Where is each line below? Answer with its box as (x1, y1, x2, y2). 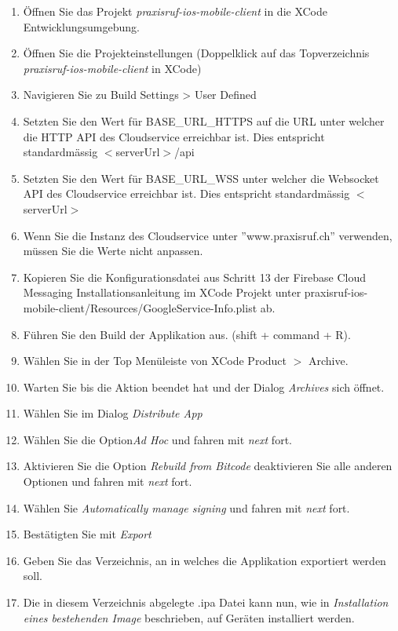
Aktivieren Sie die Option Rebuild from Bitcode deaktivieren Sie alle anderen (23, 458, 393, 474)
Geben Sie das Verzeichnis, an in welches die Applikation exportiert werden (23, 552, 386, 568)
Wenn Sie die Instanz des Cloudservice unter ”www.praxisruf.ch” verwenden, (23, 227, 393, 243)
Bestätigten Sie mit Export (23, 526, 152, 542)
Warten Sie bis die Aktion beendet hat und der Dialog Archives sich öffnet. (23, 378, 385, 395)
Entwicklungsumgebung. (23, 18, 140, 35)
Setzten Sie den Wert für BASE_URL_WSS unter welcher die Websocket (23, 170, 379, 186)
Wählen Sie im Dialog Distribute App (23, 405, 203, 421)
